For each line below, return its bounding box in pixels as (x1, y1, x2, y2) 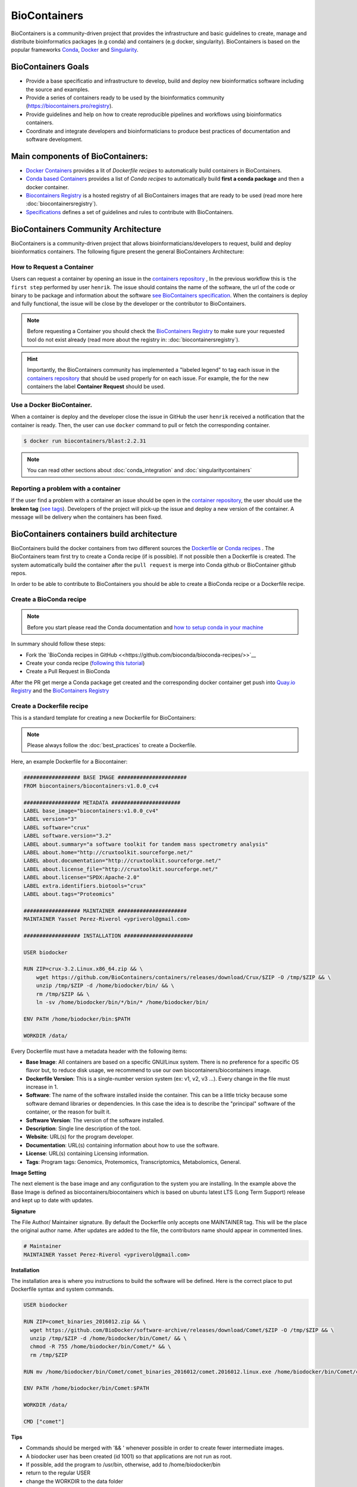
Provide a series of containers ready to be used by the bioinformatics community (26, 94, 224, 101)
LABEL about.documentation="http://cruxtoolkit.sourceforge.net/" (23, 857, 221, 864)
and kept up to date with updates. (11, 1197, 93, 1204)
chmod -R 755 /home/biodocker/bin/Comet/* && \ (30, 1343, 171, 1350)
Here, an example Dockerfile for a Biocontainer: (11, 758, 128, 766)
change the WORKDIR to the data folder (26, 1477, 123, 1485)
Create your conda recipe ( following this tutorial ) (26, 659, 145, 666)
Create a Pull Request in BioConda (26, 668, 110, 675)
